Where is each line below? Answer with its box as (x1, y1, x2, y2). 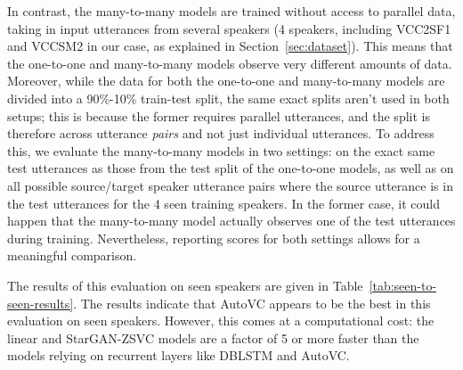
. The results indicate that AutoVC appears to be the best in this (73, 293, 431, 312)
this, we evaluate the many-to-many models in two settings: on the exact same (7, 141, 435, 160)
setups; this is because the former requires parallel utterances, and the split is (7, 106, 430, 125)
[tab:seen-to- (369, 275, 437, 294)
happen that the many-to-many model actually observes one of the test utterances (7, 211, 456, 230)
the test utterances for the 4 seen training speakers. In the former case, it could (7, 193, 440, 212)
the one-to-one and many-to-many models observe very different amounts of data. (7, 53, 452, 72)
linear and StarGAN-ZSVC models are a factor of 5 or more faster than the (7, 328, 419, 347)
